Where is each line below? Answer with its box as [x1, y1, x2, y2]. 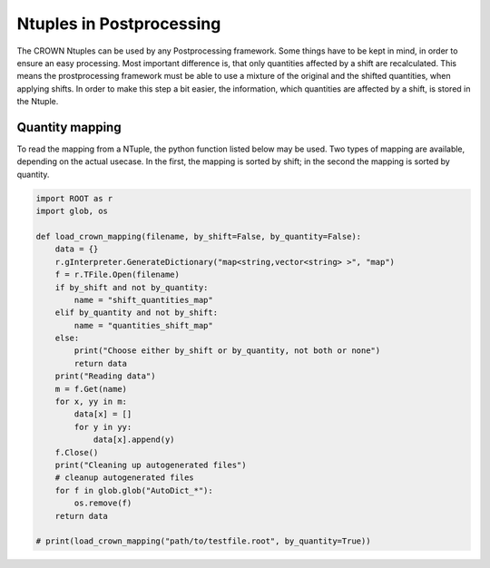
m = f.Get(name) [54, 384, 127, 394]
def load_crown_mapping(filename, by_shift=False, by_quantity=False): [35, 231, 362, 241]
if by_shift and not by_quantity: [54, 282, 209, 292]
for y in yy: [73, 422, 132, 432]
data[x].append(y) [93, 435, 176, 445]
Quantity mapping [16, 119, 122, 135]
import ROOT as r [35, 193, 113, 203]
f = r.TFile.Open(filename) [54, 269, 181, 280]
